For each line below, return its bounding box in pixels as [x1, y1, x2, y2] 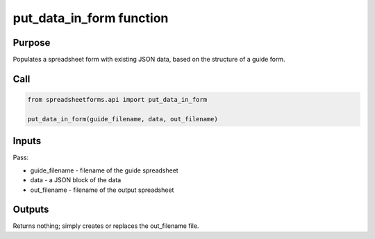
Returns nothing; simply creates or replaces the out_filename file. [12, 222, 199, 230]
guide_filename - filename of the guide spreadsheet [30, 166, 178, 175]
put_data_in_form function [12, 10, 169, 26]
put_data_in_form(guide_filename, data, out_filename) [27, 115, 218, 123]
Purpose [12, 37, 51, 48]
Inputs [12, 135, 42, 147]
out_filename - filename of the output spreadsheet [30, 186, 174, 194]
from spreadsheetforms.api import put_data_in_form [27, 96, 208, 104]
